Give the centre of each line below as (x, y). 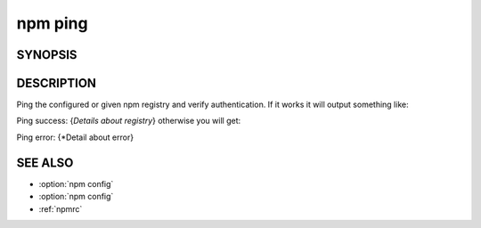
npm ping (52, 23)
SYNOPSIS (47, 55)
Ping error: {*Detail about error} (75, 137)
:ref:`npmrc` (61, 208)
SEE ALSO (45, 163)
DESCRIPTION (57, 83)
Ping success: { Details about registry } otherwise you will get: (128, 121)
